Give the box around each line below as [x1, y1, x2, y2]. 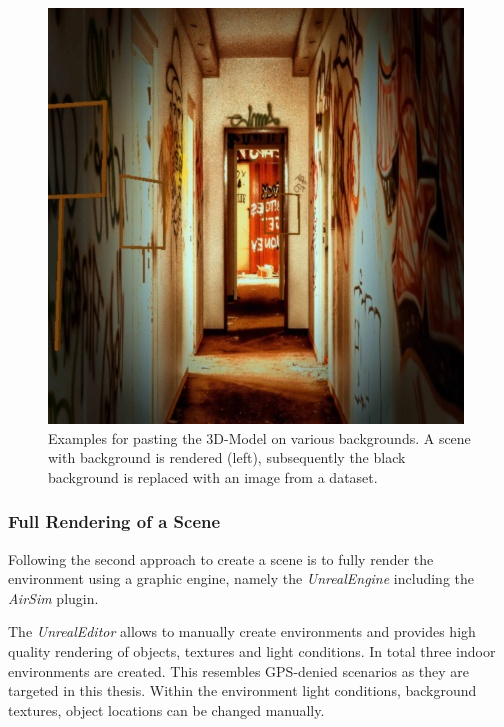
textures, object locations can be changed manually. [8, 699, 325, 720]
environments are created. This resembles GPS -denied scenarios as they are [8, 660, 470, 681]
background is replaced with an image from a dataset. [48, 466, 378, 487]
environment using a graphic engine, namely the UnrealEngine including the [8, 568, 474, 589]
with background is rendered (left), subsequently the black [48, 447, 406, 468]
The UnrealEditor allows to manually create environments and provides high [8, 621, 476, 642]
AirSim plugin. [8, 587, 99, 608]
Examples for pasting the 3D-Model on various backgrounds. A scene [48, 427, 471, 448]
